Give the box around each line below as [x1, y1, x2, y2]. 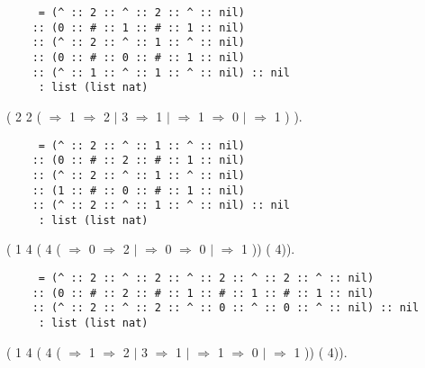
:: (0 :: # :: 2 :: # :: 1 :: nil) [32, 154, 245, 167]
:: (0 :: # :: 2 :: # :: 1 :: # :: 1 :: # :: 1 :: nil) [32, 286, 375, 300]
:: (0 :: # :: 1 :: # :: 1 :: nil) [32, 21, 245, 34]
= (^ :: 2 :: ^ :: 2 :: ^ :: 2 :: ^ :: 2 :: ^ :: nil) [38, 272, 375, 285]
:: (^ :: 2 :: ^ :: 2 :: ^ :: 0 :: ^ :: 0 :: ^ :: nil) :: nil [32, 301, 420, 315]
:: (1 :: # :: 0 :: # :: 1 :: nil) [32, 184, 245, 197]
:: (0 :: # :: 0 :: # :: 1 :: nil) [32, 50, 245, 64]
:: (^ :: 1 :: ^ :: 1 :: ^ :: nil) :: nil [32, 66, 290, 79]
